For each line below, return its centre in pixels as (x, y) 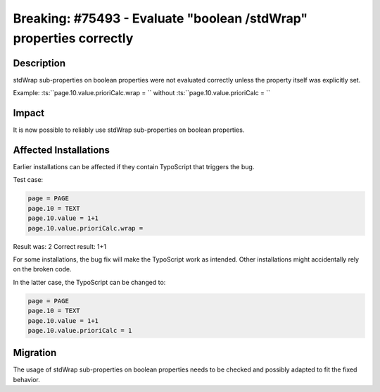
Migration (35, 353)
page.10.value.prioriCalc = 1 (80, 330)
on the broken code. (42, 269)
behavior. (26, 379)
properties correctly (73, 38)
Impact (29, 113)
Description (39, 63)
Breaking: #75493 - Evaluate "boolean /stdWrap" (160, 18)
